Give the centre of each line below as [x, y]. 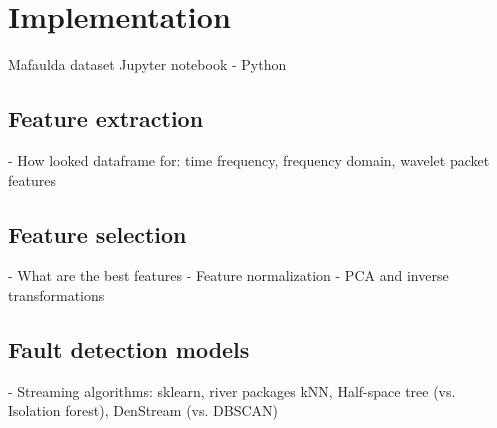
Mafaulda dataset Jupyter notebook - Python [147, 64]
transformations [56, 294]
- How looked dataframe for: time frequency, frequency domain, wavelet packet [249, 159]
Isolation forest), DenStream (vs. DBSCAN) [143, 410]
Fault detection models [129, 348]
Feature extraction [106, 118]
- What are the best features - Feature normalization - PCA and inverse [228, 275]
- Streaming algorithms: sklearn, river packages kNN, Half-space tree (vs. [232, 390]
